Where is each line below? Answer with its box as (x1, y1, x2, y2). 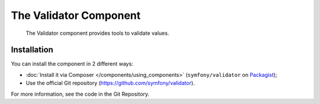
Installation (11, 45, 53, 55)
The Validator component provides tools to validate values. (25, 30, 169, 37)
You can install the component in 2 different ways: (11, 60, 133, 67)
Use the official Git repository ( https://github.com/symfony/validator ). (25, 80, 195, 87)
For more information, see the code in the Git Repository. (11, 90, 150, 97)
